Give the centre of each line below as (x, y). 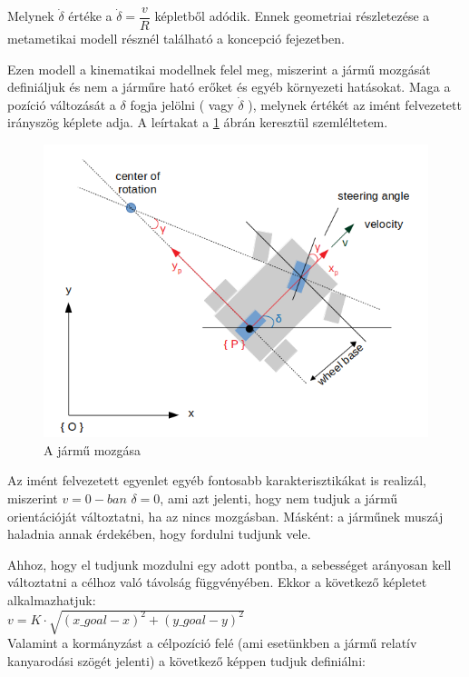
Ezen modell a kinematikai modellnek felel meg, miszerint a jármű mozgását (219, 69)
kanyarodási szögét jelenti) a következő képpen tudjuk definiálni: (186, 660)
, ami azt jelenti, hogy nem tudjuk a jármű (279, 498)
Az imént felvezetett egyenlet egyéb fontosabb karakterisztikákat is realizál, (217, 480)
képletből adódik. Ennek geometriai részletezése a (292, 16)
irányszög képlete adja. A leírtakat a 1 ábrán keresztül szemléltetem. (198, 122)
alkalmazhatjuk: (52, 599)
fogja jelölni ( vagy (182, 104)
